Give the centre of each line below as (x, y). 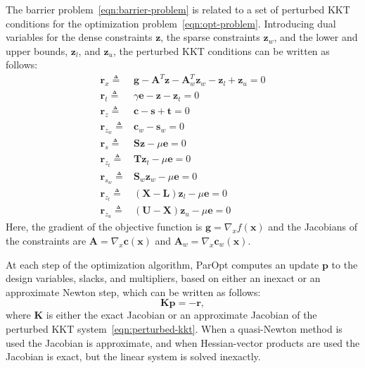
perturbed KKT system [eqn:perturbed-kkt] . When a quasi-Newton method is (174, 328)
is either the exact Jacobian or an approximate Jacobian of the (181, 315)
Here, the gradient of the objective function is (104, 227)
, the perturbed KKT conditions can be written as (221, 50)
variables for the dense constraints (79, 37)
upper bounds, (37, 50)
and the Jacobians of (313, 227)
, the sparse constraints (210, 37)
